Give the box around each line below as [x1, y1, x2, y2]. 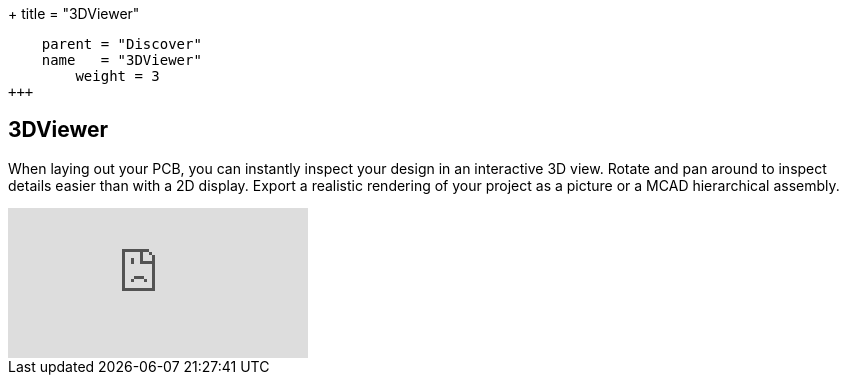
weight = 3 [75, 68, 160, 84]
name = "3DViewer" [41, 52, 202, 68]
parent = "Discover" [41, 36, 202, 52]
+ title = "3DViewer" [8, 5, 140, 22]
